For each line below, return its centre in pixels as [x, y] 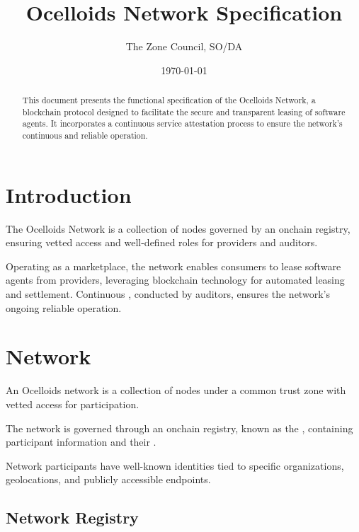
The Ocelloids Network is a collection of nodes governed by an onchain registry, [178, 228]
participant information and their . [81, 442]
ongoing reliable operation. [64, 307]
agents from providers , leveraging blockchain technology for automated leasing [175, 280]
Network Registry [72, 517]
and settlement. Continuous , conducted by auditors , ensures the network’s [168, 294]
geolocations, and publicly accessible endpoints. [108, 479]
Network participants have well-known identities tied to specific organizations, [175, 465]
